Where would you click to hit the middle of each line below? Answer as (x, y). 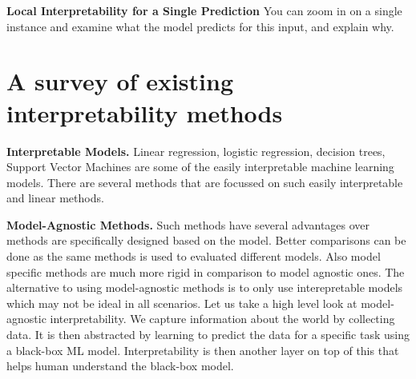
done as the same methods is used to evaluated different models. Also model (194, 256)
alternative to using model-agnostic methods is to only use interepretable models (205, 287)
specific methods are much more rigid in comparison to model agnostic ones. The (206, 271)
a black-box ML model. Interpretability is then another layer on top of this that (203, 350)
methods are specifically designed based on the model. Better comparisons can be (206, 240)
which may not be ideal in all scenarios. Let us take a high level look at (182, 303)
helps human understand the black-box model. (120, 366)
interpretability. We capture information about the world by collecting (222, 319)
